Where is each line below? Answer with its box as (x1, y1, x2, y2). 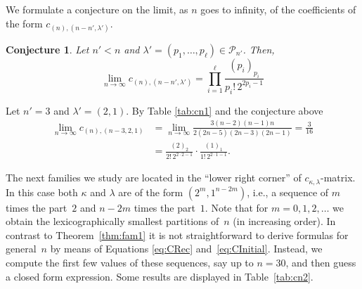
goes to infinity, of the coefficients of (200, 2, 356, 16)
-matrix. (320, 170, 356, 185)
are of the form (118, 184, 183, 199)
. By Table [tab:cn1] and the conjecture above (126, 103, 323, 117)
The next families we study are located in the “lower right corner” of (6, 170, 302, 185)
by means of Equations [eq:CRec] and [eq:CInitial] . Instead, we (50, 241, 323, 256)
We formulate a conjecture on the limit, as (6, 2, 188, 16)
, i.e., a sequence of (247, 184, 329, 199)
